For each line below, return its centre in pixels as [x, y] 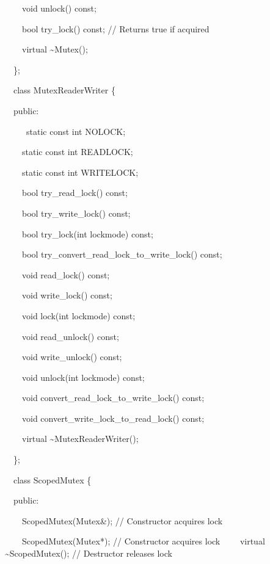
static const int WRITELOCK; [80, 172]
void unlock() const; [59, 8]
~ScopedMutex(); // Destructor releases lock [89, 553]
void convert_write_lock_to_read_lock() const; [113, 418]
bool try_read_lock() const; [75, 193]
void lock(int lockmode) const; [78, 315]
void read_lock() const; [66, 274]
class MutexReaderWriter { [64, 90]
